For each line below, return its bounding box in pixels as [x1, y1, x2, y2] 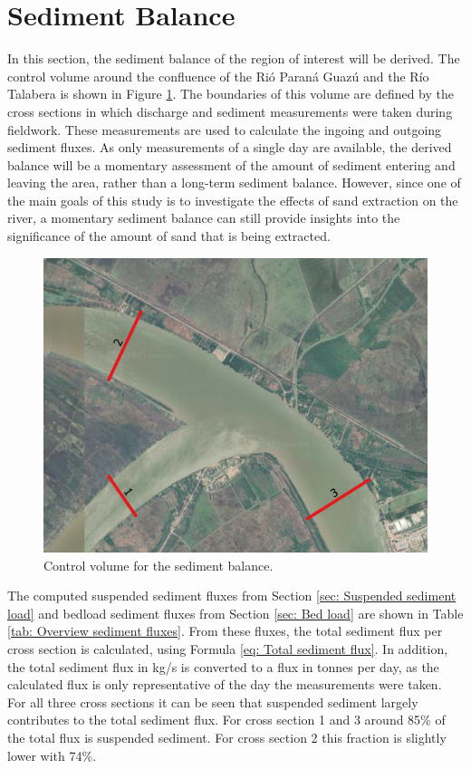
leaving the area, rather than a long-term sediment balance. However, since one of [7, 173, 461, 192]
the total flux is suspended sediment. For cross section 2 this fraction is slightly [7, 727, 447, 746]
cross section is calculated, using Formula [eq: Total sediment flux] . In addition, [7, 639, 448, 658]
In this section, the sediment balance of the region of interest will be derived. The [7, 49, 460, 68]
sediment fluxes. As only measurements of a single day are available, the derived [7, 138, 452, 157]
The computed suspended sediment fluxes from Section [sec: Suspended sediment [7, 586, 457, 605]
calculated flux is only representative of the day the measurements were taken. [7, 675, 442, 694]
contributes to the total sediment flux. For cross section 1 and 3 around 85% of [7, 710, 446, 729]
